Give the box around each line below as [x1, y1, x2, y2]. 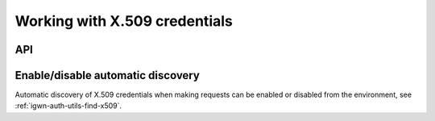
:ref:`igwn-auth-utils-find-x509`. [14, 101, 122, 111]
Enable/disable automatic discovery [14, 69, 201, 82]
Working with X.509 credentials [14, 12, 233, 30]
